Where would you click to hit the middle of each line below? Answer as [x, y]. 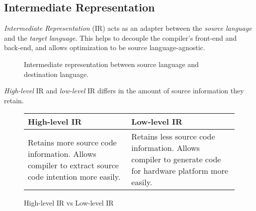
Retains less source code [173, 137]
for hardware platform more [180, 171]
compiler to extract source [73, 165]
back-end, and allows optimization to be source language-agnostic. [105, 47]
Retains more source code [72, 142]
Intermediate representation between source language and [111, 64]
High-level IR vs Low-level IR [69, 203]
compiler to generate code [176, 159]
